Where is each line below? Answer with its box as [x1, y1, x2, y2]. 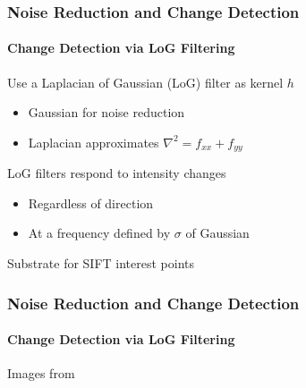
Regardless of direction [28, 193, 154, 212]
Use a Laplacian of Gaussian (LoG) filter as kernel [7, 72, 284, 91]
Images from [7, 364, 75, 383]
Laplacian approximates [28, 132, 159, 151]
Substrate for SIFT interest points [7, 254, 195, 273]
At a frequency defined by [28, 224, 171, 242]
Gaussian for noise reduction [28, 103, 185, 122]
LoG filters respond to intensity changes [7, 164, 226, 182]
